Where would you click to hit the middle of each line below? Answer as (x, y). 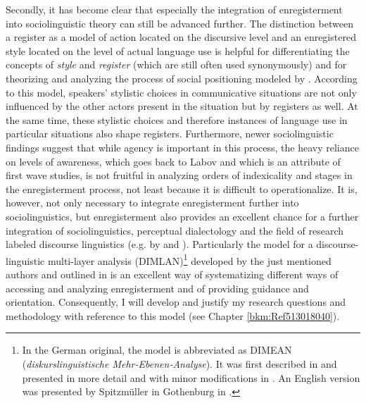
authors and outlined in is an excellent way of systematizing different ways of (172, 274)
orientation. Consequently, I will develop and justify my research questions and (176, 302)
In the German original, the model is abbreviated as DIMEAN (157, 350)
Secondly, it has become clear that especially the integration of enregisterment (174, 9)
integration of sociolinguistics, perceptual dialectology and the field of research (175, 230)
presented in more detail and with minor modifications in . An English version (191, 377)
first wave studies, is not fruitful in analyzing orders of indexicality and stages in (179, 175)
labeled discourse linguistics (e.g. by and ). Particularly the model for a (159, 244)
